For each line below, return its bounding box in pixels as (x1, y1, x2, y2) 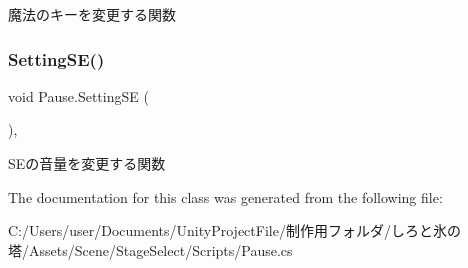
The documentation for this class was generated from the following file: (8, 186, 443, 207)
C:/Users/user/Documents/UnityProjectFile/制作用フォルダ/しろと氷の (8, 220, 461, 241)
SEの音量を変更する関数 (8, 153, 166, 173)
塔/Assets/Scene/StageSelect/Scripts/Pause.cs (8, 239, 293, 260)
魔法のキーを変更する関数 (8, 4, 176, 24)
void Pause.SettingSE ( (8, 85, 149, 106)
